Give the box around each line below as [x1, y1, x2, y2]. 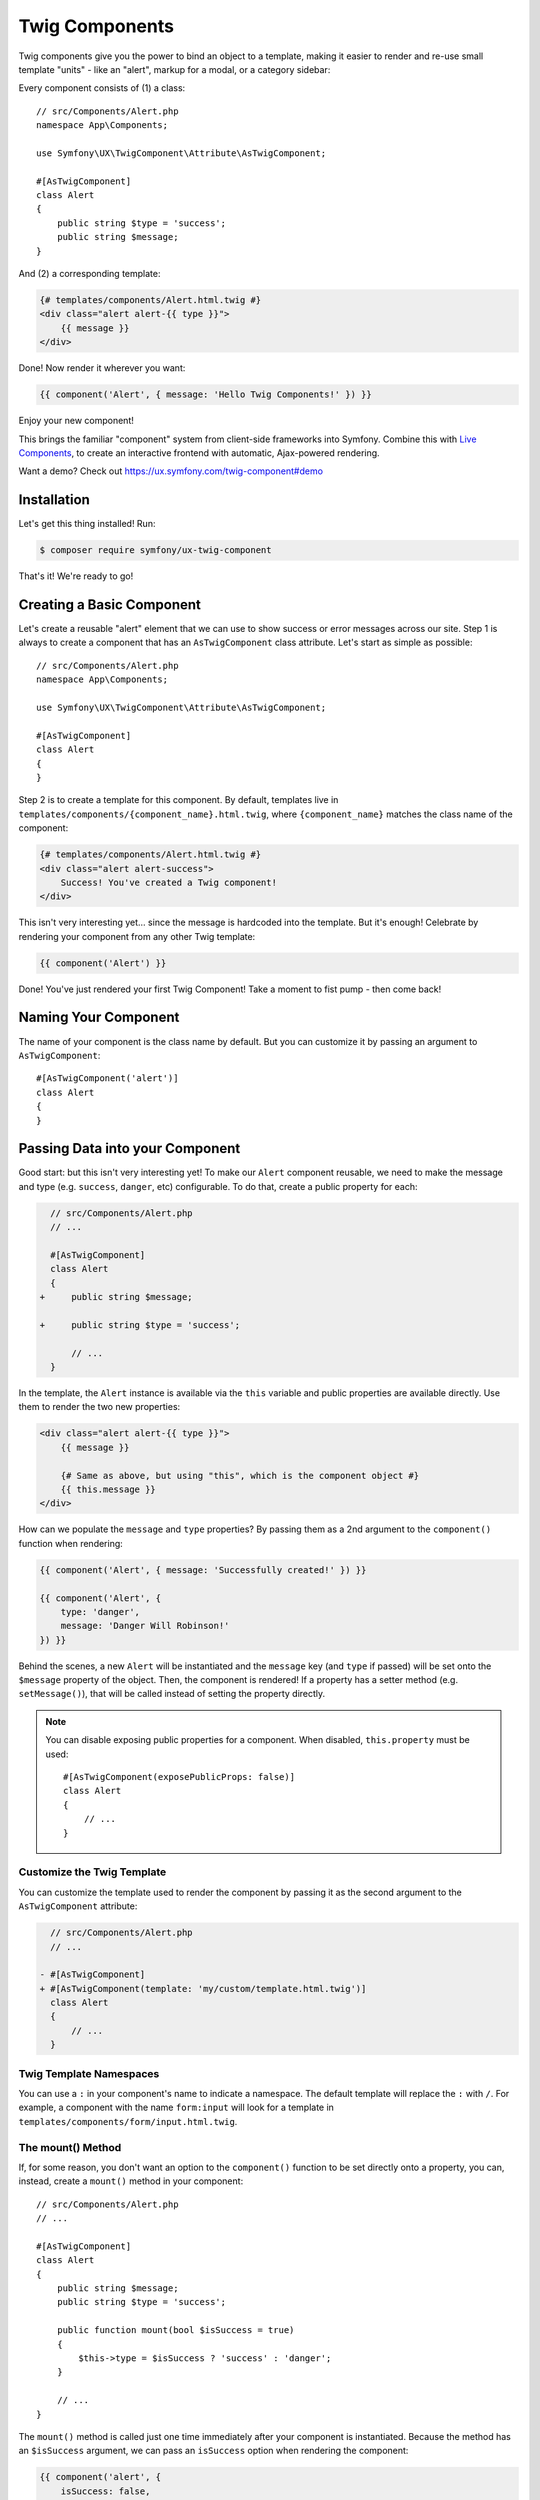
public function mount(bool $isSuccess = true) [56, 2325, 295, 2336]
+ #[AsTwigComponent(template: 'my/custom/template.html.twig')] [39, 1983, 367, 1994]
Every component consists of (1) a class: [18, 82, 186, 94]
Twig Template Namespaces [18, 2066, 160, 2080]
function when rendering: [18, 1537, 124, 1549]
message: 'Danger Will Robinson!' [60, 1620, 230, 1632]
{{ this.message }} [60, 1484, 157, 1495]
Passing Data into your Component [18, 1140, 241, 1157]
